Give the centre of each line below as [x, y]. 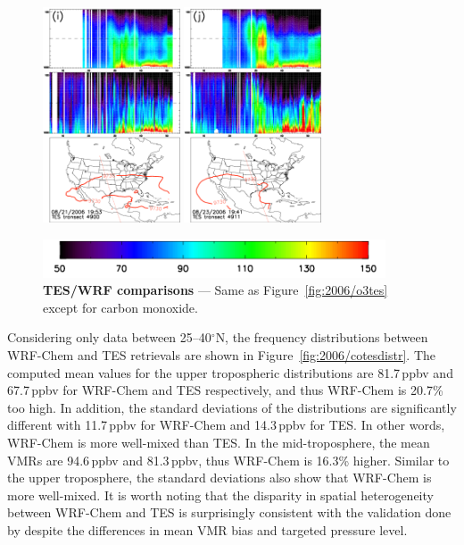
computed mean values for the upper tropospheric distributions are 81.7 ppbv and [230, 372]
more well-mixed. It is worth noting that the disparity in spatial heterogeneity [220, 495]
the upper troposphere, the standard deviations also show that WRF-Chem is [220, 478]
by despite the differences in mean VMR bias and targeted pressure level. [207, 529]
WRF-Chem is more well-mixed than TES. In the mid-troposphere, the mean [219, 442]
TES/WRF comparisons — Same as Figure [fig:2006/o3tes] [215, 290]
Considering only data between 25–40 [109, 337]
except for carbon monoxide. [120, 307]
